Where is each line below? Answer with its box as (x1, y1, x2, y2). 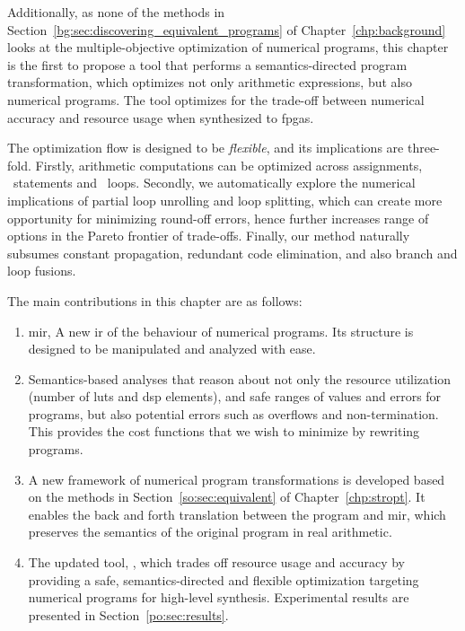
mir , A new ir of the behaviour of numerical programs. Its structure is (28, 321, 414, 340)
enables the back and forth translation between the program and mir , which (28, 504, 446, 523)
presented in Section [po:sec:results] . (28, 605, 229, 624)
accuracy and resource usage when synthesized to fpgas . (7, 108, 314, 127)
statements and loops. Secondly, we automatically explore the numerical (13, 173, 416, 192)
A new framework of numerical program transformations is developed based (28, 469, 445, 488)
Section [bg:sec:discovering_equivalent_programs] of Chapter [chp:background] (7, 20, 446, 39)
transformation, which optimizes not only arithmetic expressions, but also (7, 73, 412, 92)
